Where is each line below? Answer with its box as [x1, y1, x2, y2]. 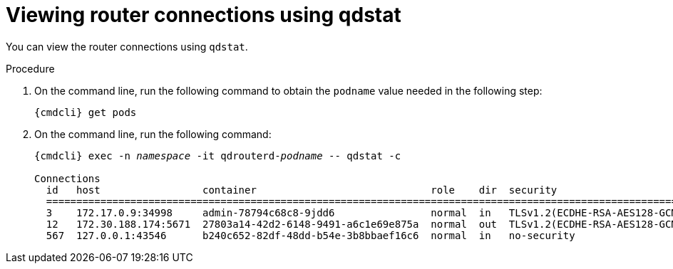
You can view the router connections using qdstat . [6, 40, 248, 53]
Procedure [6, 62, 55, 75]
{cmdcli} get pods [34, 106, 137, 118]
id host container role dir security [46, 184, 558, 196]
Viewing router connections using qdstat [6, 3, 401, 27]
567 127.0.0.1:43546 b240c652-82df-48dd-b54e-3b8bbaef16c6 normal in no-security [46, 229, 575, 241]
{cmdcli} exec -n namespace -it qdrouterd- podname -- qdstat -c [34, 149, 401, 162]
